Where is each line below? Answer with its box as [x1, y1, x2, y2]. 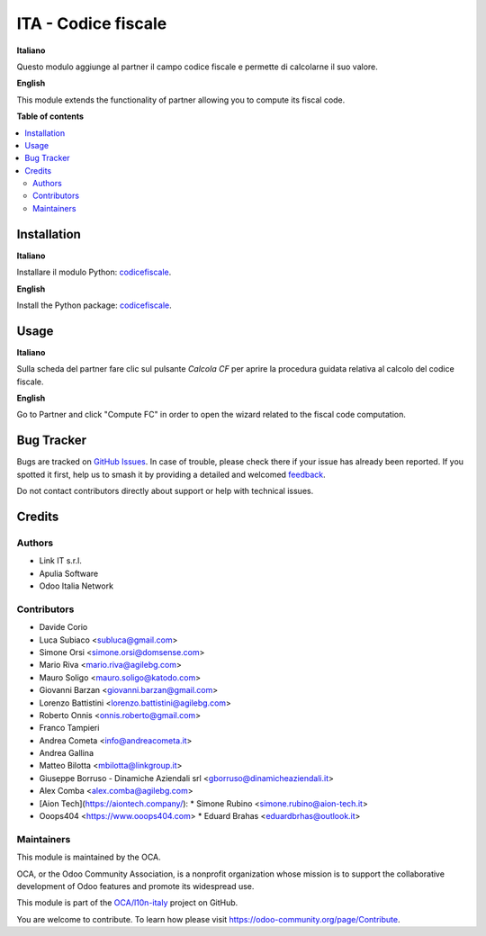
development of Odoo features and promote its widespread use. [16, 880, 255, 891]
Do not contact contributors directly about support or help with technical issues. [16, 486, 314, 497]
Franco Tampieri [39, 723, 100, 733]
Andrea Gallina [39, 748, 94, 759]
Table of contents [16, 111, 85, 121]
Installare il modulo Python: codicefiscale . [16, 266, 172, 278]
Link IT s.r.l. [39, 555, 83, 566]
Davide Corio [39, 622, 88, 633]
